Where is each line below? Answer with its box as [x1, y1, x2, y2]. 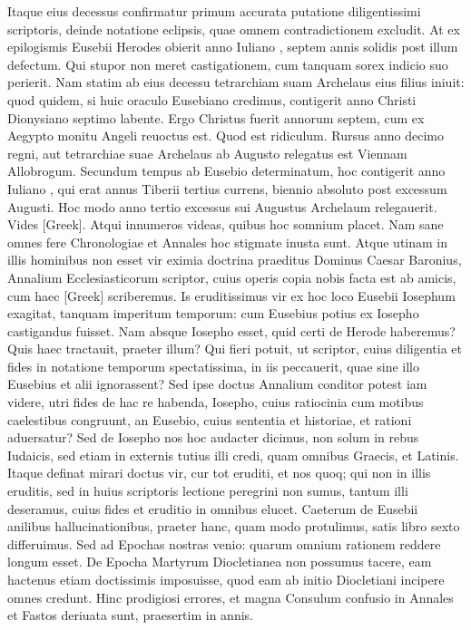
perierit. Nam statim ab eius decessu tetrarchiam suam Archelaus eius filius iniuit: [7, 73, 465, 92]
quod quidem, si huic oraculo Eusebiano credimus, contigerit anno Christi [7, 90, 417, 109]
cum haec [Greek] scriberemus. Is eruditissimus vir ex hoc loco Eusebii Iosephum [7, 286, 456, 305]
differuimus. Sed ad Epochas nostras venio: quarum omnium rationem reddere [7, 534, 441, 553]
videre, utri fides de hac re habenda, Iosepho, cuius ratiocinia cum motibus [7, 393, 424, 412]
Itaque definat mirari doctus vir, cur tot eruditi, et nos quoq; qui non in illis [7, 463, 431, 482]
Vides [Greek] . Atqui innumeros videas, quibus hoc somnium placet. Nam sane [7, 215, 444, 234]
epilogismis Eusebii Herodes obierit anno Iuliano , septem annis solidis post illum [7, 37, 458, 56]
